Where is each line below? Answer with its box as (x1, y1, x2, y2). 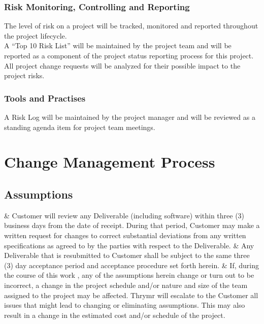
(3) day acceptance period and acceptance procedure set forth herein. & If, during (4, 260, 259, 270)
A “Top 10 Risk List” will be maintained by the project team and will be (4, 40, 232, 51)
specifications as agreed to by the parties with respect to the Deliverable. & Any (4, 240, 254, 250)
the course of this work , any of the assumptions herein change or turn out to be (4, 270, 254, 280)
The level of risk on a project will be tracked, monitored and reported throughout (4, 20, 258, 31)
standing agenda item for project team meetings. (4, 121, 155, 132)
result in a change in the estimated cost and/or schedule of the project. (4, 309, 225, 320)
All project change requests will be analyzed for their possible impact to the (4, 60, 241, 71)
